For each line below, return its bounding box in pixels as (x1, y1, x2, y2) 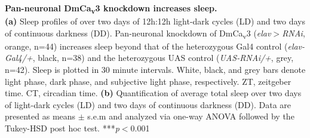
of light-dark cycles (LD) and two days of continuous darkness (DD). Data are (5, 98, 291, 111)
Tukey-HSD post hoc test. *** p (5, 122, 119, 134)
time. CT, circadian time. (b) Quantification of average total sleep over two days (5, 87, 302, 99)
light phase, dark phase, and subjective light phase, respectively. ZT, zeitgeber (5, 75, 291, 87)
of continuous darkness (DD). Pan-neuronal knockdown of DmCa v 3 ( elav (5, 26, 271, 41)
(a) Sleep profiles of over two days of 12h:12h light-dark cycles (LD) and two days (5, 15, 305, 27)
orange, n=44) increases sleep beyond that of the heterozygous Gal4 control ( (5, 39, 288, 52)
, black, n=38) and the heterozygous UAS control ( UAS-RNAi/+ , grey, (32, 51, 294, 64)
